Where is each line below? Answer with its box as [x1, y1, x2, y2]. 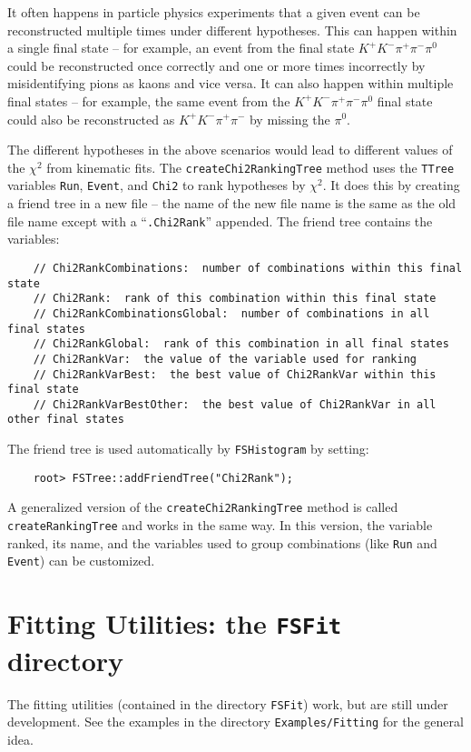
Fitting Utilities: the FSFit [7, 605, 342, 642]
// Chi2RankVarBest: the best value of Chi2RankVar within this [33, 367, 437, 381]
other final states [7, 413, 124, 426]
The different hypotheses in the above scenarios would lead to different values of [7, 140, 453, 159]
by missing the [249, 109, 330, 128]
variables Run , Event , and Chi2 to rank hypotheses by [7, 175, 306, 195]
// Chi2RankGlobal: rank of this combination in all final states [33, 337, 449, 351]
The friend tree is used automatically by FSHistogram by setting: [7, 439, 369, 458]
